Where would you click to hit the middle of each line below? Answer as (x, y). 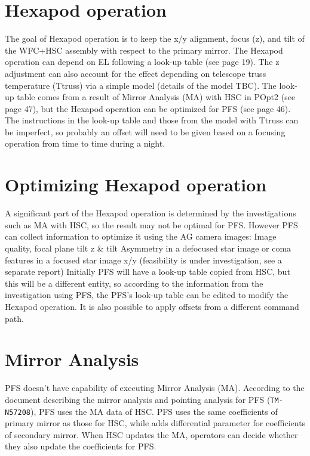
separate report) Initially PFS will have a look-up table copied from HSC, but (148, 272)
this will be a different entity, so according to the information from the (134, 283)
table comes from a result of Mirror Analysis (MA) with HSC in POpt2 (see (156, 97)
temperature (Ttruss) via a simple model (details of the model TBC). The (141, 85)
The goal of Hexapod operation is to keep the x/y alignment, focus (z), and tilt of (155, 38)
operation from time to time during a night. (85, 143)
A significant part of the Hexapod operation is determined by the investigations (151, 213)
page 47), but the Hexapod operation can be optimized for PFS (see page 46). (148, 108)
